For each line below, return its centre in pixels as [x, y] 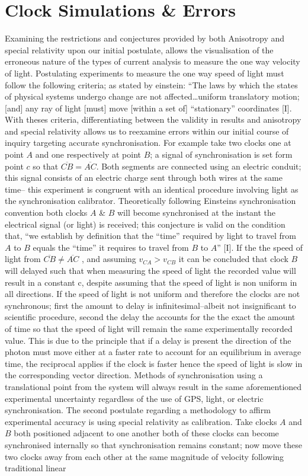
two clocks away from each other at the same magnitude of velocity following [145, 456]
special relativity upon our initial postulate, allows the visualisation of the [139, 49]
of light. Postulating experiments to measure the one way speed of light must [145, 73]
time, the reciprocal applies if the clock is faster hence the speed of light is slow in [154, 363]
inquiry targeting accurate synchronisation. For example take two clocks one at [148, 143]
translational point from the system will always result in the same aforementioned [153, 386]
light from [23, 259]
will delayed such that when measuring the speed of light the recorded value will [150, 270]
